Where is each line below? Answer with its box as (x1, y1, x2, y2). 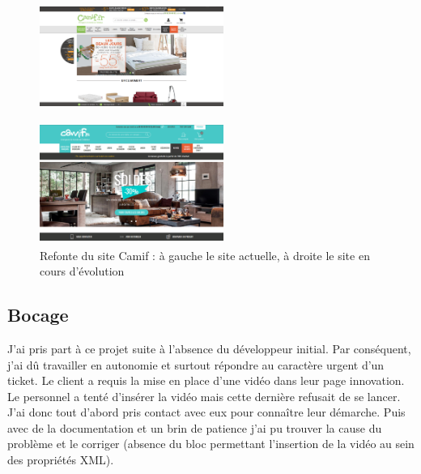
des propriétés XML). (7, 451, 114, 468)
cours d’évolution (40, 263, 125, 280)
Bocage (7, 302, 69, 327)
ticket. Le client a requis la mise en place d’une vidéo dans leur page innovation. (7, 372, 405, 389)
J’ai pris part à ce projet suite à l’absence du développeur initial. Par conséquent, (7, 339, 411, 357)
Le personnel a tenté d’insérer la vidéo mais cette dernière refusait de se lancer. (7, 387, 401, 404)
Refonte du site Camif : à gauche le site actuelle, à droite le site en (40, 246, 370, 263)
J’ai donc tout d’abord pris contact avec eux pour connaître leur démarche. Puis (7, 404, 406, 421)
